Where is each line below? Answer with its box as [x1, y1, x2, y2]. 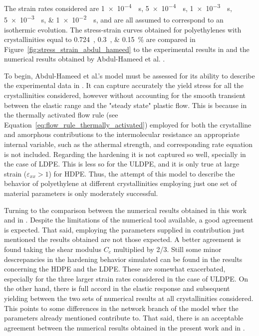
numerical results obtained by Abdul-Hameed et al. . [4, 53, 165, 64]
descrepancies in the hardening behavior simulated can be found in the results [4, 253, 243, 264]
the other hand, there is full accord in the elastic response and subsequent [4, 283, 230, 293]
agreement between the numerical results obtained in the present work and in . [4, 322, 245, 332]
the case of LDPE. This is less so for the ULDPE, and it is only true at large [4, 158, 240, 169]
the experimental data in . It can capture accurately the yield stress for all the [4, 80, 244, 90]
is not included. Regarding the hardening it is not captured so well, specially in [4, 148, 246, 159]
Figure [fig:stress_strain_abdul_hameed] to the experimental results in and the [4, 43, 250, 54]
